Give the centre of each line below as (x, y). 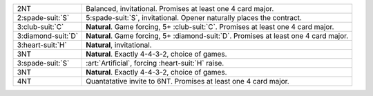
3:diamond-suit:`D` (48, 36)
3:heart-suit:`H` (42, 45)
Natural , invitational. (119, 45)
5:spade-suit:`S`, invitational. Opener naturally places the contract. (194, 18)
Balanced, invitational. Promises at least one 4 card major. (180, 9)
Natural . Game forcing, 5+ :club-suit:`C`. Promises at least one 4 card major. (210, 27)
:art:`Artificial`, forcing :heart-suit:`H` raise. (155, 63)
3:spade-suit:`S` (43, 63)
